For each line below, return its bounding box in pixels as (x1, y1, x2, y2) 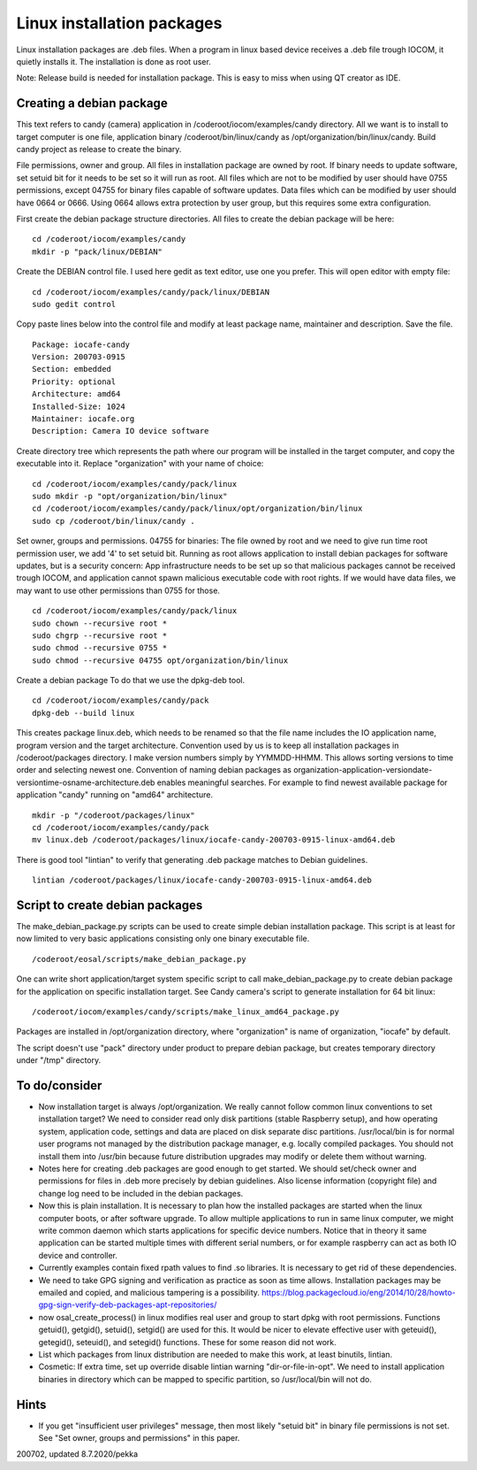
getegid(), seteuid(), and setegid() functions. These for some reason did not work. (38, 1336, 337, 1347)
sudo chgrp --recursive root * (32, 630, 168, 641)
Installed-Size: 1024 (32, 401, 125, 412)
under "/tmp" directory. (16, 1055, 102, 1066)
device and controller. (38, 1250, 118, 1260)
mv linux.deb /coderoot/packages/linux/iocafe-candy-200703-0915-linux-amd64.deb (32, 835, 396, 845)
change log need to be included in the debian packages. (38, 1188, 244, 1198)
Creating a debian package (16, 96, 168, 111)
